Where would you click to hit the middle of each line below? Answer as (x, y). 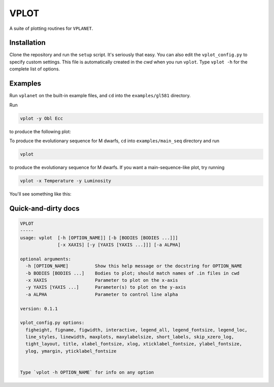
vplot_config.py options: (52, 323)
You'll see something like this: (40, 194)
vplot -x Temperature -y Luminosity (66, 181)
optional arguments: (45, 259)
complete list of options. (35, 69)
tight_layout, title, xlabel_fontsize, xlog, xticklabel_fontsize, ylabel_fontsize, (134, 344)
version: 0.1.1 (39, 308)
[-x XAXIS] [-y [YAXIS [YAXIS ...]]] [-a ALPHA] (119, 245)
